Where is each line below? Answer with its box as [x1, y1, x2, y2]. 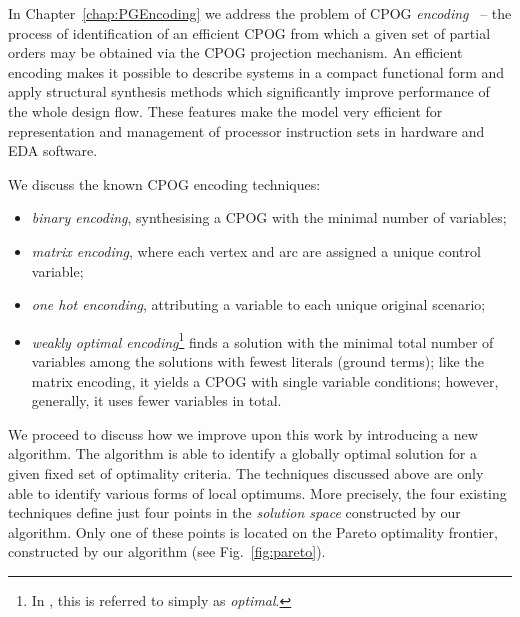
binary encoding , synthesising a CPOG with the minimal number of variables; [31, 207, 507, 228]
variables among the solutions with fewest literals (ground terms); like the [31, 350, 484, 371]
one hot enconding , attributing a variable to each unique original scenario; [31, 294, 486, 315]
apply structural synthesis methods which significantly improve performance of [8, 81, 490, 102]
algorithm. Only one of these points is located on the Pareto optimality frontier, [8, 521, 498, 542]
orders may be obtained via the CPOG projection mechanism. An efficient [8, 42, 463, 63]
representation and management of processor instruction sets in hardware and [8, 120, 485, 141]
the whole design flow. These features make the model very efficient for [8, 100, 443, 121]
